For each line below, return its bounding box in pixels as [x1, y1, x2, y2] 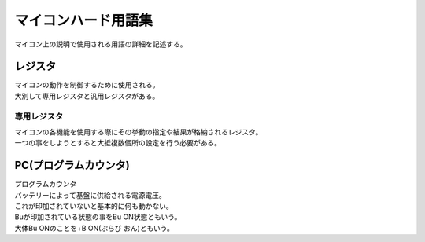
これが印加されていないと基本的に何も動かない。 [14, 201, 173, 211]
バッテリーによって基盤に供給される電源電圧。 [14, 190, 166, 200]
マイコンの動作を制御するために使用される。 [14, 80, 160, 90]
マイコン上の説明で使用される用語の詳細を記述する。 [14, 39, 187, 49]
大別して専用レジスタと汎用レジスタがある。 [14, 91, 160, 101]
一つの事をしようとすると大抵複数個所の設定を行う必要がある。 [14, 138, 222, 148]
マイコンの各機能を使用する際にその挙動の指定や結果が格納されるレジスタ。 [14, 126, 263, 137]
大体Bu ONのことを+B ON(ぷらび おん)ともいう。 [14, 223, 175, 233]
